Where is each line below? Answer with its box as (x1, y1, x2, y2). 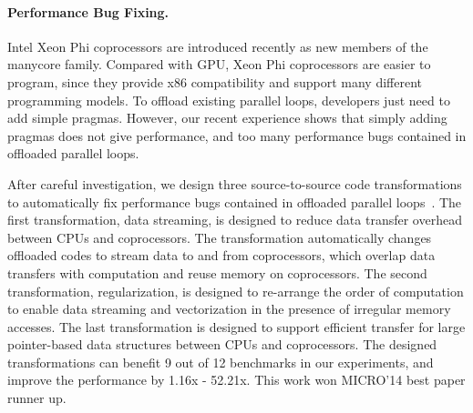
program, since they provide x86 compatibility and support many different (7, 72, 422, 91)
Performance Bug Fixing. (7, 2, 170, 21)
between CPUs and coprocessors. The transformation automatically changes (7, 227, 432, 247)
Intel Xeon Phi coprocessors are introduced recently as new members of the (7, 36, 428, 55)
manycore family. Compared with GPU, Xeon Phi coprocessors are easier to (7, 55, 431, 74)
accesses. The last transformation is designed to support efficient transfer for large (7, 317, 466, 336)
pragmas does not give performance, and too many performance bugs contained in (7, 126, 467, 145)
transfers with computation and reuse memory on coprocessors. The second (7, 263, 427, 282)
